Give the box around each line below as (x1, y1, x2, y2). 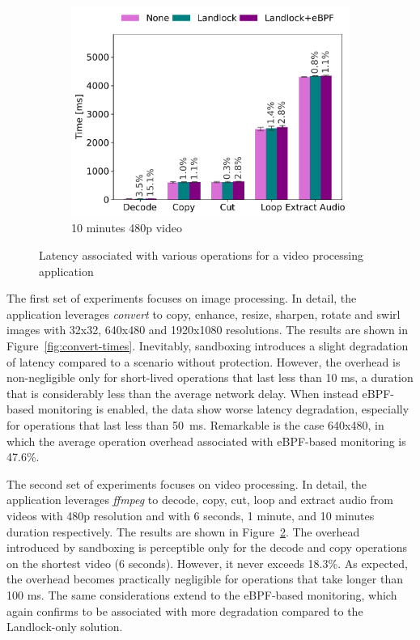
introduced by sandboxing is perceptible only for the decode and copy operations (6, 539, 408, 556)
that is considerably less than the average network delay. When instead (6, 384, 358, 401)
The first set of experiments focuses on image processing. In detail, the (6, 290, 357, 307)
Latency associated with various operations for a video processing (39, 247, 363, 264)
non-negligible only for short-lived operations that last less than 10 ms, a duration (6, 369, 414, 386)
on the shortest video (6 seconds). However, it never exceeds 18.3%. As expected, (6, 554, 408, 571)
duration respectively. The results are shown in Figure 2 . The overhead (6, 523, 360, 540)
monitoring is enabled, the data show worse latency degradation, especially (37, 401, 409, 417)
